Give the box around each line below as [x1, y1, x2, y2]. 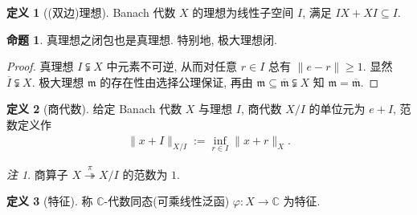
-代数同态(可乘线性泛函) [104, 193, 230, 209]
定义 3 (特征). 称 [6, 193, 93, 209]
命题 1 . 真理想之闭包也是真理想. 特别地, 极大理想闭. [6, 30, 277, 47]
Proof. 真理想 [6, 58, 74, 75]
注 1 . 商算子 [6, 165, 68, 182]
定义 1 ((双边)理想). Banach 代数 [6, 4, 176, 20]
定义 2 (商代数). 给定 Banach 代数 [6, 100, 182, 117]
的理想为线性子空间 [192, 4, 294, 20]
